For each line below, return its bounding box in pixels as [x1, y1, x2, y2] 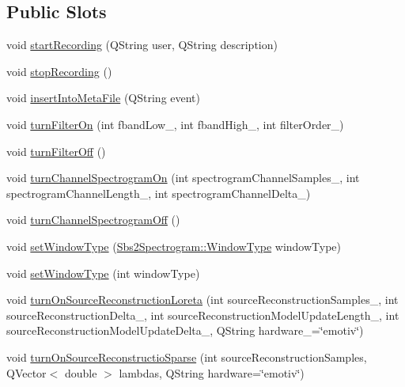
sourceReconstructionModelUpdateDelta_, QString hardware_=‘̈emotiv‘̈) [6, 322, 364, 339]
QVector [6, 364, 47, 381]
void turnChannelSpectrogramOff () [6, 211, 180, 228]
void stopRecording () [6, 63, 112, 79]
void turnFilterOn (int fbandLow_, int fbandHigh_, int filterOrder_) [6, 116, 344, 132]
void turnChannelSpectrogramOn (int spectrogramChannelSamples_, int [6, 169, 360, 186]
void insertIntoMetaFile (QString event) [6, 89, 201, 106]
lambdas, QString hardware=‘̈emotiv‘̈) [119, 364, 305, 381]
